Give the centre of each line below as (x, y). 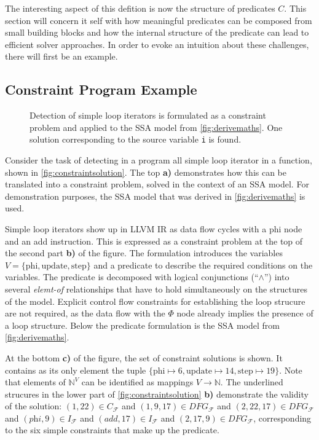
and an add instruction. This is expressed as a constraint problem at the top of (154, 241)
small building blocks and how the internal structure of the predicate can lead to (157, 32)
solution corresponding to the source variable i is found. (136, 139)
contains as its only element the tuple (76, 370)
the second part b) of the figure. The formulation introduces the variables (144, 253)
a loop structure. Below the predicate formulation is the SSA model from (142, 325)
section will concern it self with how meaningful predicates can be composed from (159, 20)
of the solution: (33, 406)
